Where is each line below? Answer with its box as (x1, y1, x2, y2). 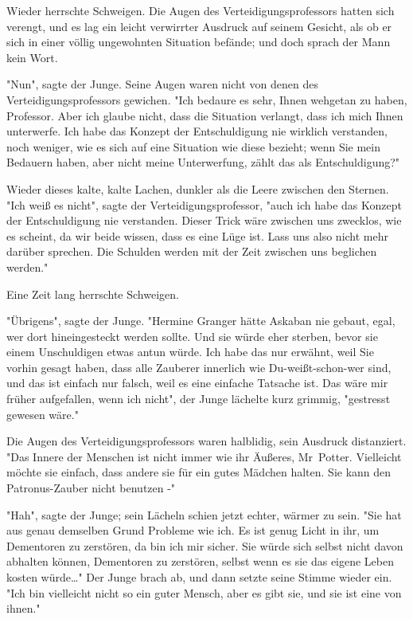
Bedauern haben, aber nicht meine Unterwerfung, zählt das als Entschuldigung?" (6, 154, 400, 170)
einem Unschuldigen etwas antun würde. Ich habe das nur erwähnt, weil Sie (6, 343, 374, 360)
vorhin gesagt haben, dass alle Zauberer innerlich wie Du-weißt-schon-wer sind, (6, 358, 392, 375)
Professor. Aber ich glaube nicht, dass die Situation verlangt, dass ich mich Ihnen (6, 107, 403, 123)
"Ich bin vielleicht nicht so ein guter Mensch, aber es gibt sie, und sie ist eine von (6, 584, 402, 601)
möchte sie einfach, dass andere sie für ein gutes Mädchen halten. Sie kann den (6, 464, 392, 480)
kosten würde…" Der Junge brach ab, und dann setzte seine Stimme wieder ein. (6, 569, 392, 585)
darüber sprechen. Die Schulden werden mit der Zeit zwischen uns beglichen (6, 243, 377, 260)
